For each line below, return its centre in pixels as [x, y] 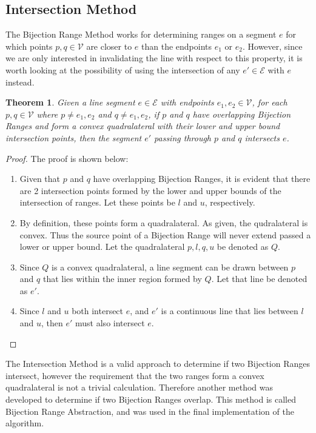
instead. [20, 82]
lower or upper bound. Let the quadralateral [102, 247]
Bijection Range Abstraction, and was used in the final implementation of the [150, 411]
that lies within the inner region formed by [122, 279]
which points [29, 46]
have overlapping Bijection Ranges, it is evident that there [202, 179]
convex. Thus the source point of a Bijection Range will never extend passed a [165, 234]
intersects [262, 137]
